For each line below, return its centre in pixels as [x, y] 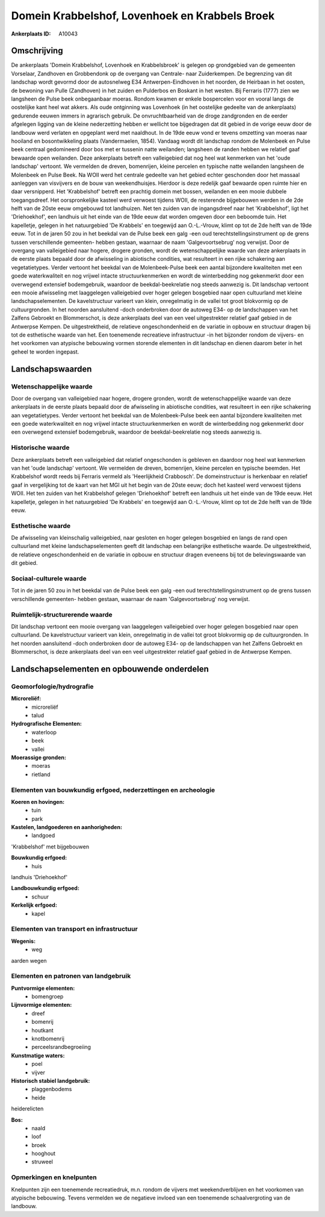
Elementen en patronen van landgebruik [71, 976]
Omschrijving [37, 51]
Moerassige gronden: [39, 757]
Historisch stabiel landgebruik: [51, 1080]
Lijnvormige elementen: [42, 1005]
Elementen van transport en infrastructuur [74, 929]
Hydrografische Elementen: [47, 724]
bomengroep [48, 997]
